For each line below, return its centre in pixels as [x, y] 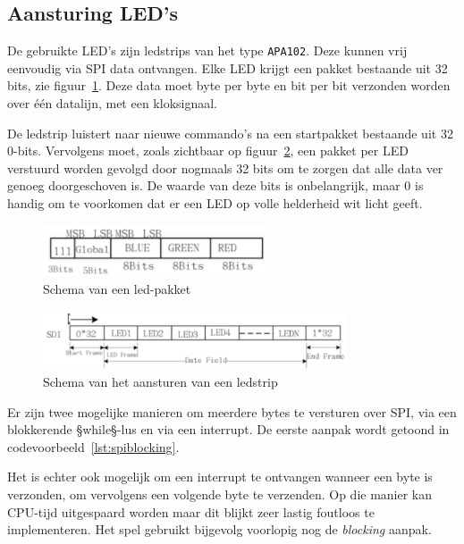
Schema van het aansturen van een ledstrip [160, 382]
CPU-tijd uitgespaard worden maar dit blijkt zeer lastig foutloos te [191, 511]
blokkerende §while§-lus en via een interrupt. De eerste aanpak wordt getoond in [228, 429]
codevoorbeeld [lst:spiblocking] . [93, 446]
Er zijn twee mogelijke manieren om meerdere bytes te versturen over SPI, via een [232, 411]
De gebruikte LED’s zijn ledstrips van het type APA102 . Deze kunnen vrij [207, 50]
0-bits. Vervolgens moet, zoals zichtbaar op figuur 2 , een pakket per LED [208, 151]
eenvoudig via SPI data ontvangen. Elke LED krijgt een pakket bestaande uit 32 [228, 67]
